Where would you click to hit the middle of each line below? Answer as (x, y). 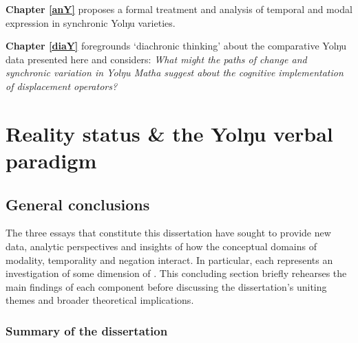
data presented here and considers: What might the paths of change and (156, 59)
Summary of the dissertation (87, 330)
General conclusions (78, 204)
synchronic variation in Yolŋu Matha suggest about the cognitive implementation (175, 73)
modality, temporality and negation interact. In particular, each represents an (169, 259)
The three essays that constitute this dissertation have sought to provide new (168, 233)
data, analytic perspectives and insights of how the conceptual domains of (161, 246)
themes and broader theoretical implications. (100, 300)
